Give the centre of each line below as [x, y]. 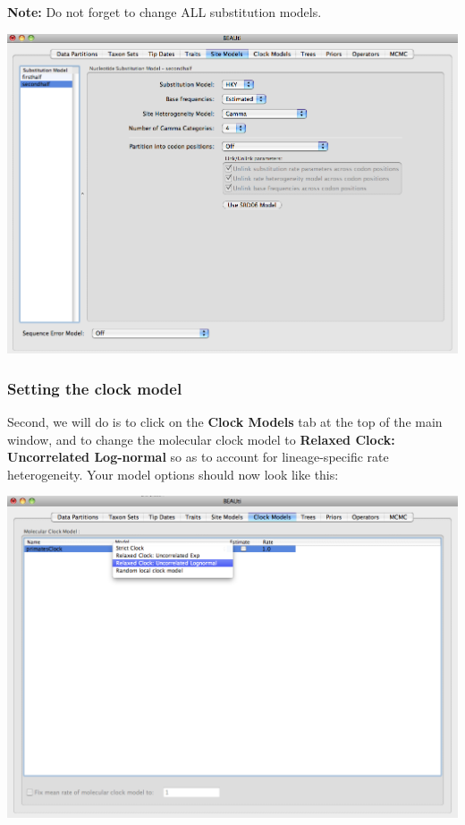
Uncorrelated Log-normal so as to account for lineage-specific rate [198, 457]
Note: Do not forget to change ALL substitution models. [165, 12]
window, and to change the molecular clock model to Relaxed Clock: [201, 439]
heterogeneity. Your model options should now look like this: [173, 474]
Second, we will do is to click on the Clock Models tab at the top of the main [225, 421]
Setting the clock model [95, 388]
